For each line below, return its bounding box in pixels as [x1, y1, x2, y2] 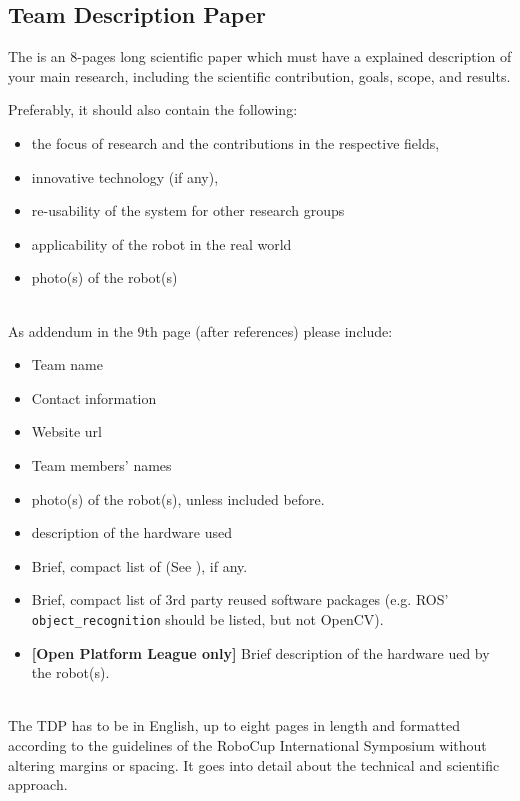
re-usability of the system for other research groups [31, 200, 345, 221]
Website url [31, 421, 102, 442]
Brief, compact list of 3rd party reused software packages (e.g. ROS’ [31, 589, 449, 610]
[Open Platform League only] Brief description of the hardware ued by [31, 642, 490, 663]
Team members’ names [31, 454, 172, 475]
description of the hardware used [31, 522, 232, 543]
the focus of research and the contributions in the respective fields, [31, 132, 440, 153]
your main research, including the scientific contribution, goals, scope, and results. [8, 65, 511, 86]
